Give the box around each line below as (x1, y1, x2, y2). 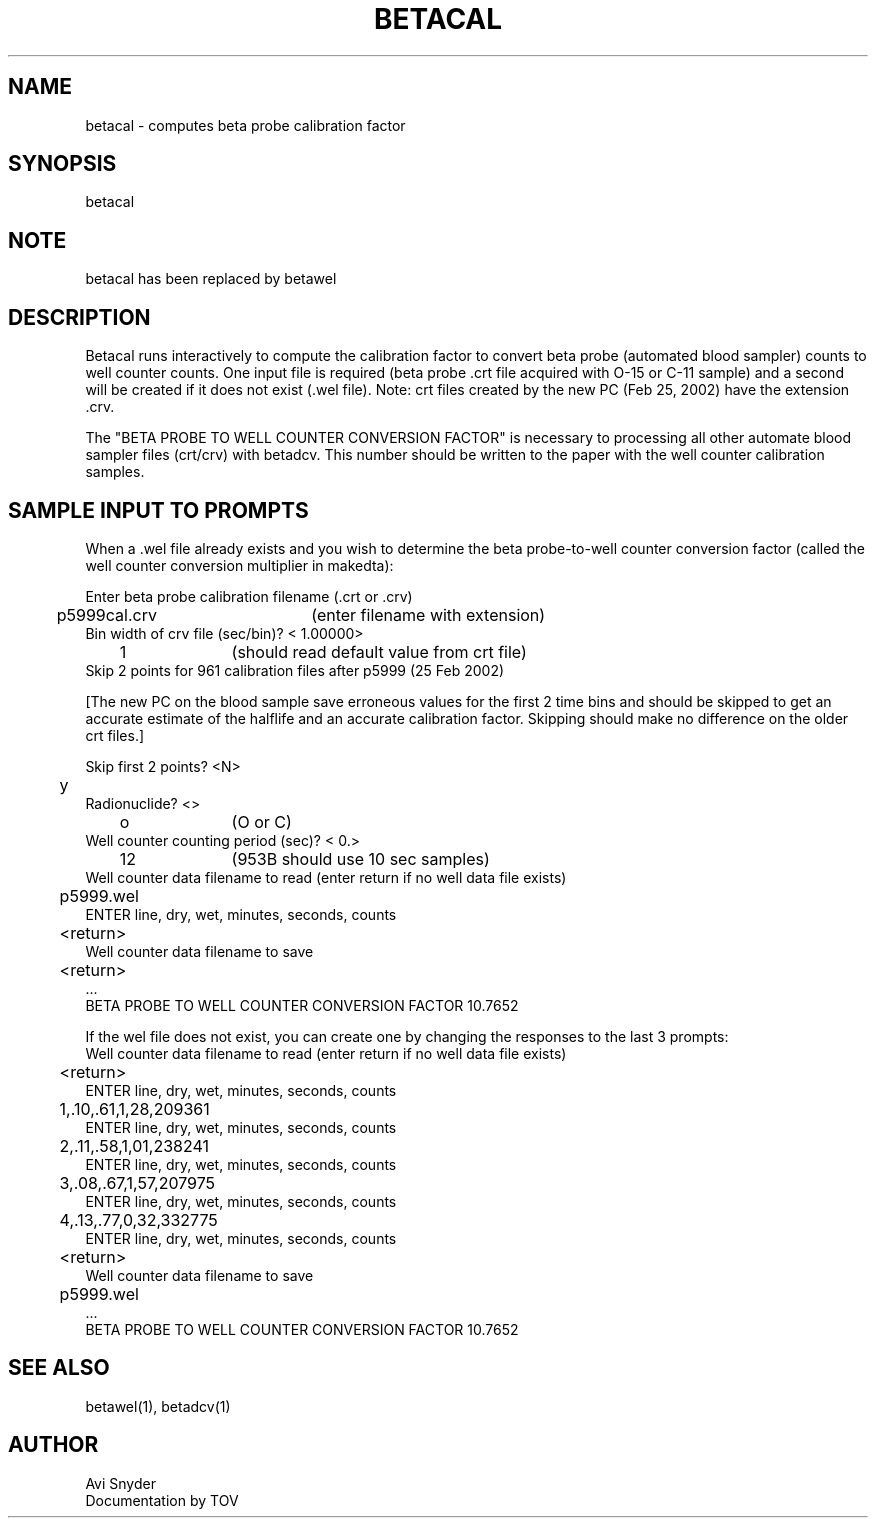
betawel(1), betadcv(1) (85, 1397, 231, 1415)
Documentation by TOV (85, 1491, 239, 1509)
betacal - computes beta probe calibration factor (85, 116, 406, 134)
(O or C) (231, 811, 292, 832)
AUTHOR (8, 1432, 99, 1458)
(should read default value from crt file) (231, 641, 527, 662)
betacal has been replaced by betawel (85, 270, 337, 288)
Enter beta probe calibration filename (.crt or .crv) (85, 587, 413, 605)
